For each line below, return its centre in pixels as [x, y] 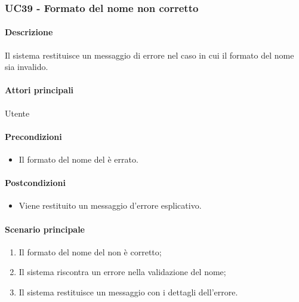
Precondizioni [33, 136]
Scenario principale [45, 229]
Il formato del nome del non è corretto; [90, 251]
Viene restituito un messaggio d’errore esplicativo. [110, 205]
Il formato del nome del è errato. [78, 159]
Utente [17, 113]
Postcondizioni [35, 183]
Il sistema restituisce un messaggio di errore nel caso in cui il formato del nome [149, 55]
